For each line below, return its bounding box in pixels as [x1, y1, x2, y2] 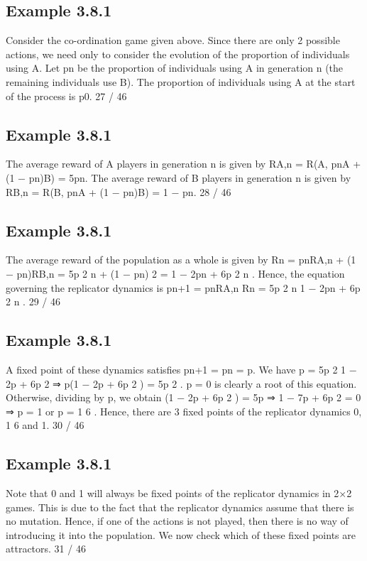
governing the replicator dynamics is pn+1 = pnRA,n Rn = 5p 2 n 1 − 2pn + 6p [6, 280, 361, 295]
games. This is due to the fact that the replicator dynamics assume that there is [6, 499, 354, 514]
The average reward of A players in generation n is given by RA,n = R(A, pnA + [6, 156, 361, 171]
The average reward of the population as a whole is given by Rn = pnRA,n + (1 [6, 252, 356, 267]
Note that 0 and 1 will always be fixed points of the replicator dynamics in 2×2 [6, 486, 352, 501]
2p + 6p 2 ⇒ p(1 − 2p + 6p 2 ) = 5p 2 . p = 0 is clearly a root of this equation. [6, 376, 357, 391]
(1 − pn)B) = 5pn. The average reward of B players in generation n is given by [6, 170, 351, 185]
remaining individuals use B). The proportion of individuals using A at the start [6, 74, 356, 89]
